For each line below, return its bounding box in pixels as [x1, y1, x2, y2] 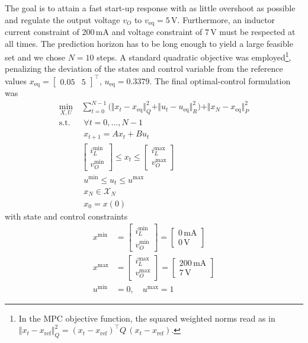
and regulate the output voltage [5, 13, 120, 26]
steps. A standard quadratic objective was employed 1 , [97, 49, 291, 63]
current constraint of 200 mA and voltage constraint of [5, 26, 203, 38]
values [5, 74, 27, 87]
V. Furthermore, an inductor [171, 13, 275, 26]
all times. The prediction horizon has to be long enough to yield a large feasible [5, 37, 293, 49]
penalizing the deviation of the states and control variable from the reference [5, 62, 283, 75]
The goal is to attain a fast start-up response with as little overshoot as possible [5, 2, 296, 14]
